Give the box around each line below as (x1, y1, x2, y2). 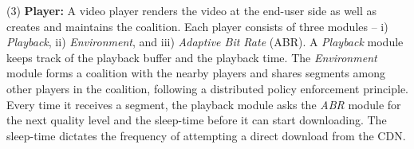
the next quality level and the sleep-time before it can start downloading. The (6, 112, 387, 128)
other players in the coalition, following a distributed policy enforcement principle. (6, 80, 409, 96)
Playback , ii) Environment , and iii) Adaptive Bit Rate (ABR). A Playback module (6, 33, 404, 50)
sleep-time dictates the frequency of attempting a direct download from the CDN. (6, 127, 406, 143)
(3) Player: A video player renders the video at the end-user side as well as (6, 2, 377, 18)
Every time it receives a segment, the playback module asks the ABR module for (6, 96, 401, 112)
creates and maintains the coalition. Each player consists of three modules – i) (6, 18, 388, 34)
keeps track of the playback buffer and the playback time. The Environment (6, 49, 377, 65)
